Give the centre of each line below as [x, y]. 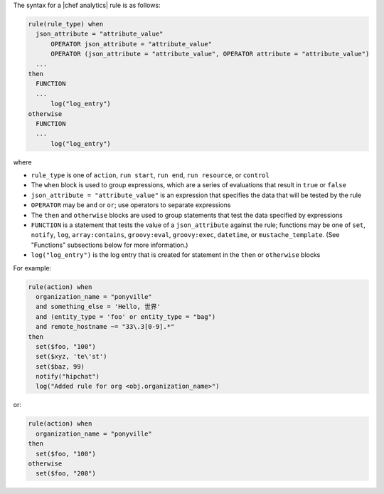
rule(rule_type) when [66, 24]
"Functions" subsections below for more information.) [110, 245]
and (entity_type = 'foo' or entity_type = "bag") [126, 316]
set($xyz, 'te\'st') [71, 357]
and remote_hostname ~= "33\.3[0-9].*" [105, 327]
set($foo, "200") [66, 474]
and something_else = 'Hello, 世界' [98, 307]
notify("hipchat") [68, 377]
